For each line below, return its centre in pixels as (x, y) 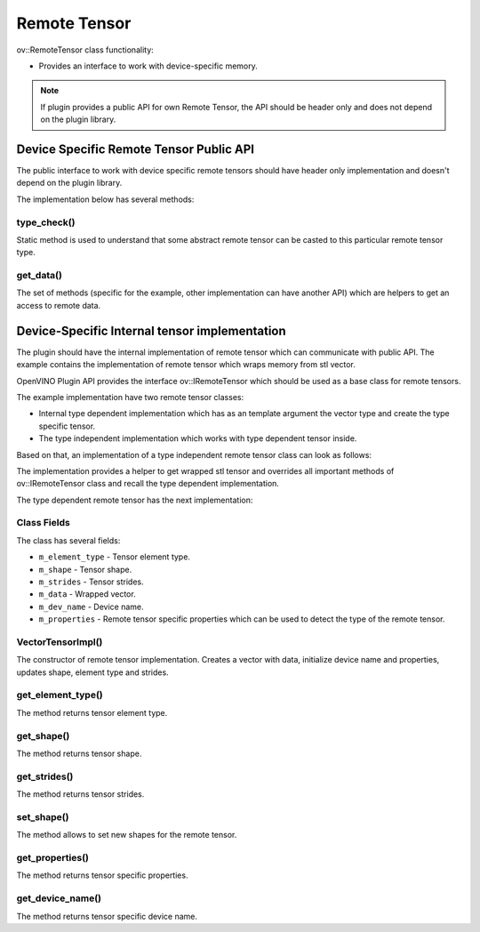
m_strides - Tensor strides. (91, 582)
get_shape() (43, 735)
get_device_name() (59, 898)
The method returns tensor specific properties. (102, 875)
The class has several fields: (68, 540)
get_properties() (52, 858)
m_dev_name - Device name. (91, 607)
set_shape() (43, 816)
